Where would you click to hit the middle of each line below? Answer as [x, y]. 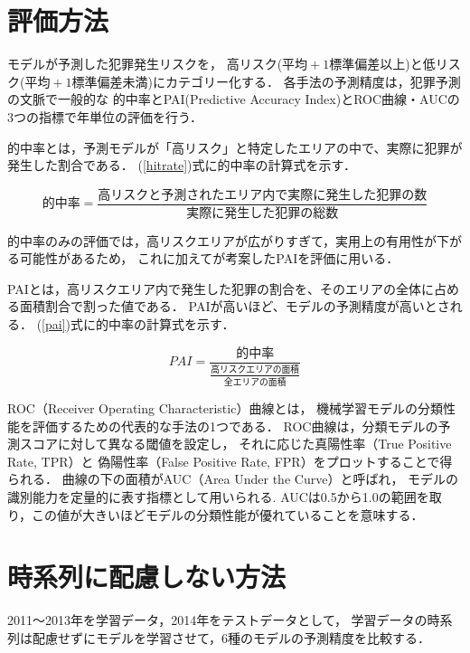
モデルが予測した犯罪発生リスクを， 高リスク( [145, 64]
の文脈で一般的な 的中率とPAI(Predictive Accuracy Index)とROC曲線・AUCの [234, 99]
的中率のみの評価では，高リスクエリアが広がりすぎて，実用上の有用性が [222, 240]
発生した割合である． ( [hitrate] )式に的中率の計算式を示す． [182, 165]
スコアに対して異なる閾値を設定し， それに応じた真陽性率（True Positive [235, 444]
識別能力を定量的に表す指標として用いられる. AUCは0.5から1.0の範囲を [218, 497]
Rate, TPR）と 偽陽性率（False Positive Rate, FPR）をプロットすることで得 [230, 461]
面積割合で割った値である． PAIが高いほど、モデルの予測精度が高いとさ [235, 306]
